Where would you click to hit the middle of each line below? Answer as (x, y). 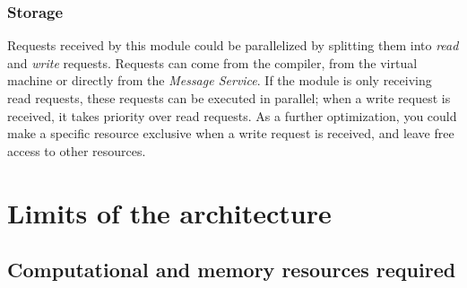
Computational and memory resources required (232, 270)
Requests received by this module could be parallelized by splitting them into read (233, 45)
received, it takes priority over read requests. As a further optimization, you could (232, 115)
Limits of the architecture (169, 212)
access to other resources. (77, 150)
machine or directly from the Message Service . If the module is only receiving (220, 80)
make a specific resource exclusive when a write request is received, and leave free (231, 133)
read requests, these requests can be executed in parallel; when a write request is (229, 98)
